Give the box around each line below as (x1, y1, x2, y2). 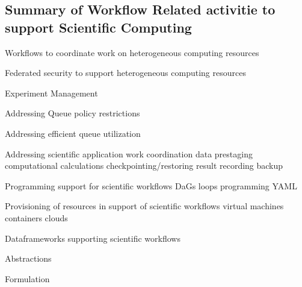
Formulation (5, 272, 50, 285)
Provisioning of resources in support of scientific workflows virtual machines (5, 200, 284, 212)
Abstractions (5, 252, 52, 265)
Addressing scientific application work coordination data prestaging (5, 147, 253, 160)
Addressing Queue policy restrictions (5, 107, 140, 119)
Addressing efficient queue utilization (5, 127, 141, 139)
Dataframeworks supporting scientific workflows (5, 232, 180, 244)
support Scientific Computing (5, 17, 192, 36)
